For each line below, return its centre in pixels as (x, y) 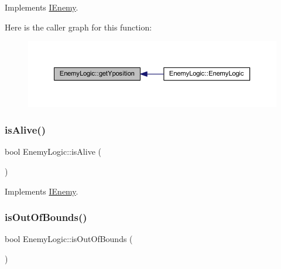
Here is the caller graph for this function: (78, 27)
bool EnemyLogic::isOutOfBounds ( (69, 239)
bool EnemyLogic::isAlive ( (53, 151)
